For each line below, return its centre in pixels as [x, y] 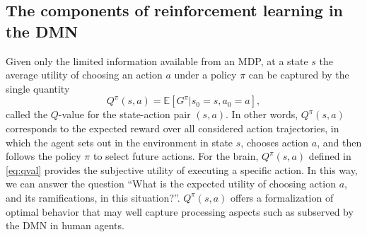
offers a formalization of [282, 197]
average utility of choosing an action [84, 75]
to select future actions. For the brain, [176, 156]
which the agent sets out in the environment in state [120, 142]
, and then [339, 142]
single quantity [38, 88]
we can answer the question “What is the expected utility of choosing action [171, 184]
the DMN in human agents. [65, 225]
